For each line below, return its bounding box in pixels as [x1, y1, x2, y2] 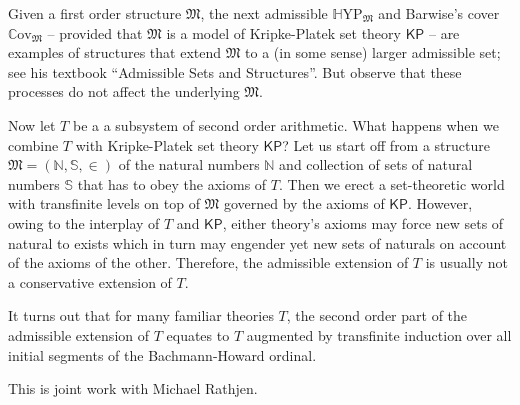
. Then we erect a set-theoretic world [278, 173, 505, 194]
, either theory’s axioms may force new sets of [222, 212, 504, 233]
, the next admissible [200, 3, 328, 23]
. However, [408, 193, 473, 214]
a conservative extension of [8, 271, 172, 292]
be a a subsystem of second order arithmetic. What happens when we [72, 114, 499, 135]
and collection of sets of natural [279, 154, 473, 175]
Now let [8, 114, 56, 135]
